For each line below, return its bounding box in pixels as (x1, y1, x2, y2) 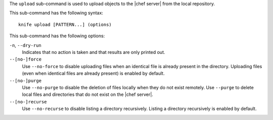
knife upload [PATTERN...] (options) (18, 22, 112, 27)
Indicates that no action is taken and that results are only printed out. (22, 49, 165, 55)
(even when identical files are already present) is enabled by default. (22, 71, 165, 77)
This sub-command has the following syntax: (9, 10, 104, 16)
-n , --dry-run (9, 42, 41, 48)
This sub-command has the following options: (9, 33, 105, 39)
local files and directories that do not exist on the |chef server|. (22, 91, 154, 98)
